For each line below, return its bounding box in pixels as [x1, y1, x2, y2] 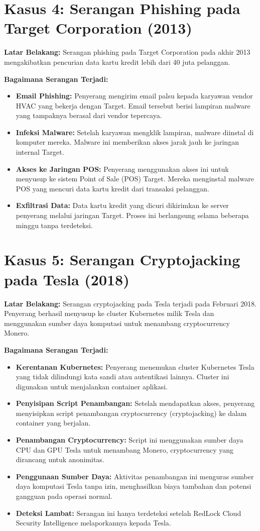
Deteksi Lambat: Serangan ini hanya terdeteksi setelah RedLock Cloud [16, 507, 241, 518]
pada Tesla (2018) [4, 269, 129, 289]
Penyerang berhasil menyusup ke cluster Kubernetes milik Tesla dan [4, 308, 214, 318]
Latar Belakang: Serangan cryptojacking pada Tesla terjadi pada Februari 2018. [4, 298, 257, 308]
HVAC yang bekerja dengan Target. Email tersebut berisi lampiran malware [16, 100, 250, 111]
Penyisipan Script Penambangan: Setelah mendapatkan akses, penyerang [16, 398, 255, 408]
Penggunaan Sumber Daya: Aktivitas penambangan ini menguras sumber [16, 471, 254, 481]
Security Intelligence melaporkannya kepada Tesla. [16, 517, 171, 528]
